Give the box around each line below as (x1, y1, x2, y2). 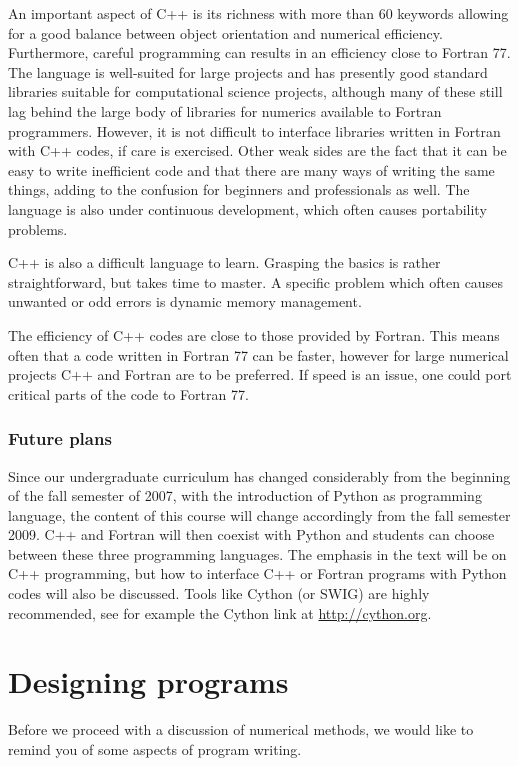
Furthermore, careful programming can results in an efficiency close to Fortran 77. (8, 42, 511, 63)
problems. (8, 218, 68, 239)
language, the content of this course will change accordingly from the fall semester (8, 504, 511, 525)
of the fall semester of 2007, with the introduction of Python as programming (8, 485, 482, 506)
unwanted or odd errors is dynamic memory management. (8, 291, 362, 312)
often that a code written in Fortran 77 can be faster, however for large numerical (8, 344, 509, 365)
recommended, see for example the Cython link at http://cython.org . (8, 602, 432, 623)
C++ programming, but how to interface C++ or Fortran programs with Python (8, 563, 507, 584)
